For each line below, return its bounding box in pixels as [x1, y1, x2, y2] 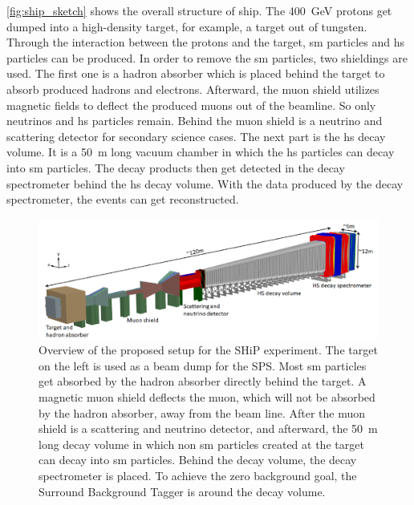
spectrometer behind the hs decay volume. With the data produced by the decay [6, 175, 404, 192]
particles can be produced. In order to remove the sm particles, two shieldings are [6, 49, 408, 66]
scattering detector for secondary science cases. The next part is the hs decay [6, 127, 386, 144]
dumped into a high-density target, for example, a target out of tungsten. [6, 18, 367, 34]
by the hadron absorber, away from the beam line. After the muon [39, 404, 366, 421]
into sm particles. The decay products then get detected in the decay [6, 159, 345, 176]
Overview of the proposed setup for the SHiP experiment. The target [39, 341, 378, 358]
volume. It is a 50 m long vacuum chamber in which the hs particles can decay [6, 143, 395, 160]
